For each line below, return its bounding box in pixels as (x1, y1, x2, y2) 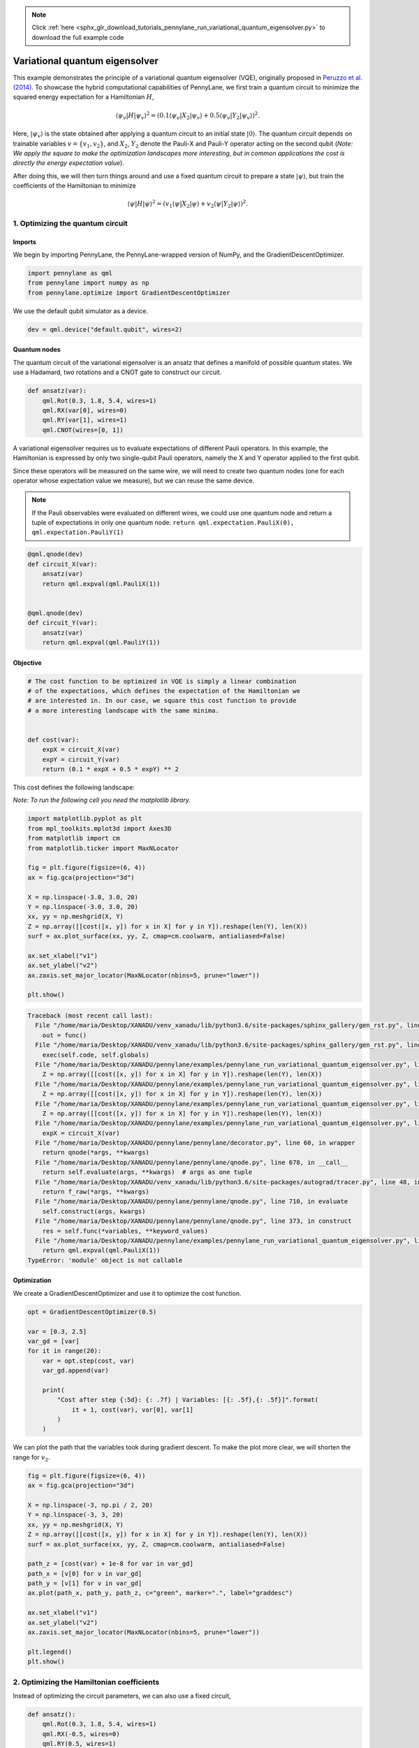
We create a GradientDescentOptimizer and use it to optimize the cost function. (13, 1289, 242, 1297)
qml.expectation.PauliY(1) (31, 529, 124, 536)
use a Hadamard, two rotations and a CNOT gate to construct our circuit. (13, 368, 222, 377)
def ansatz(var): (27, 387, 87, 395)
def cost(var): (27, 736, 80, 744)
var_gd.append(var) (42, 1367, 110, 1375)
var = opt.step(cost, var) (42, 1356, 135, 1365)
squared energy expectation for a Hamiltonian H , (13, 93, 154, 101)
